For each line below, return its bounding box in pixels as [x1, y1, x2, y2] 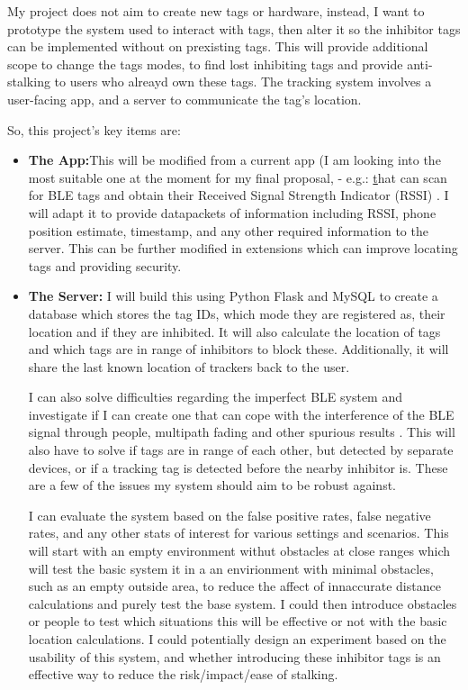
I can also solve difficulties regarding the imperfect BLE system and [28, 387, 403, 406]
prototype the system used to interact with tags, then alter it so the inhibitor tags [7, 19, 461, 38]
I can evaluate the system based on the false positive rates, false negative [28, 505, 431, 524]
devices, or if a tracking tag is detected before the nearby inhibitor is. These [28, 458, 448, 477]
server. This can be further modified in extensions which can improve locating [28, 239, 458, 258]
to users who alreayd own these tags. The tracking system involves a [54, 72, 432, 91]
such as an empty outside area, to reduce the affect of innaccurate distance [28, 577, 441, 595]
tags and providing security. [28, 256, 182, 275]
